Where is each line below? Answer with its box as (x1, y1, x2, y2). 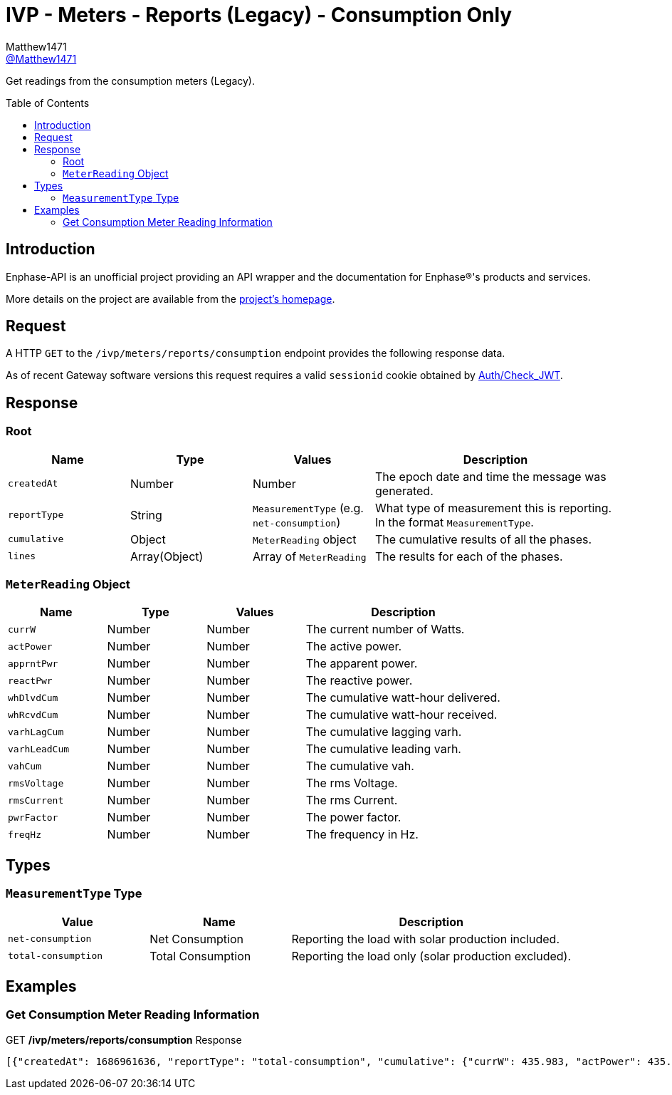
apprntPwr (8, 658, 58, 669)
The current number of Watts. (305, 622, 465, 637)
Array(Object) (130, 549, 204, 564)
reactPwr (8, 675, 53, 686)
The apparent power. (305, 656, 418, 671)
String (130, 507, 162, 522)
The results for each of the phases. (375, 549, 563, 564)
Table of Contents (6, 96, 90, 109)
